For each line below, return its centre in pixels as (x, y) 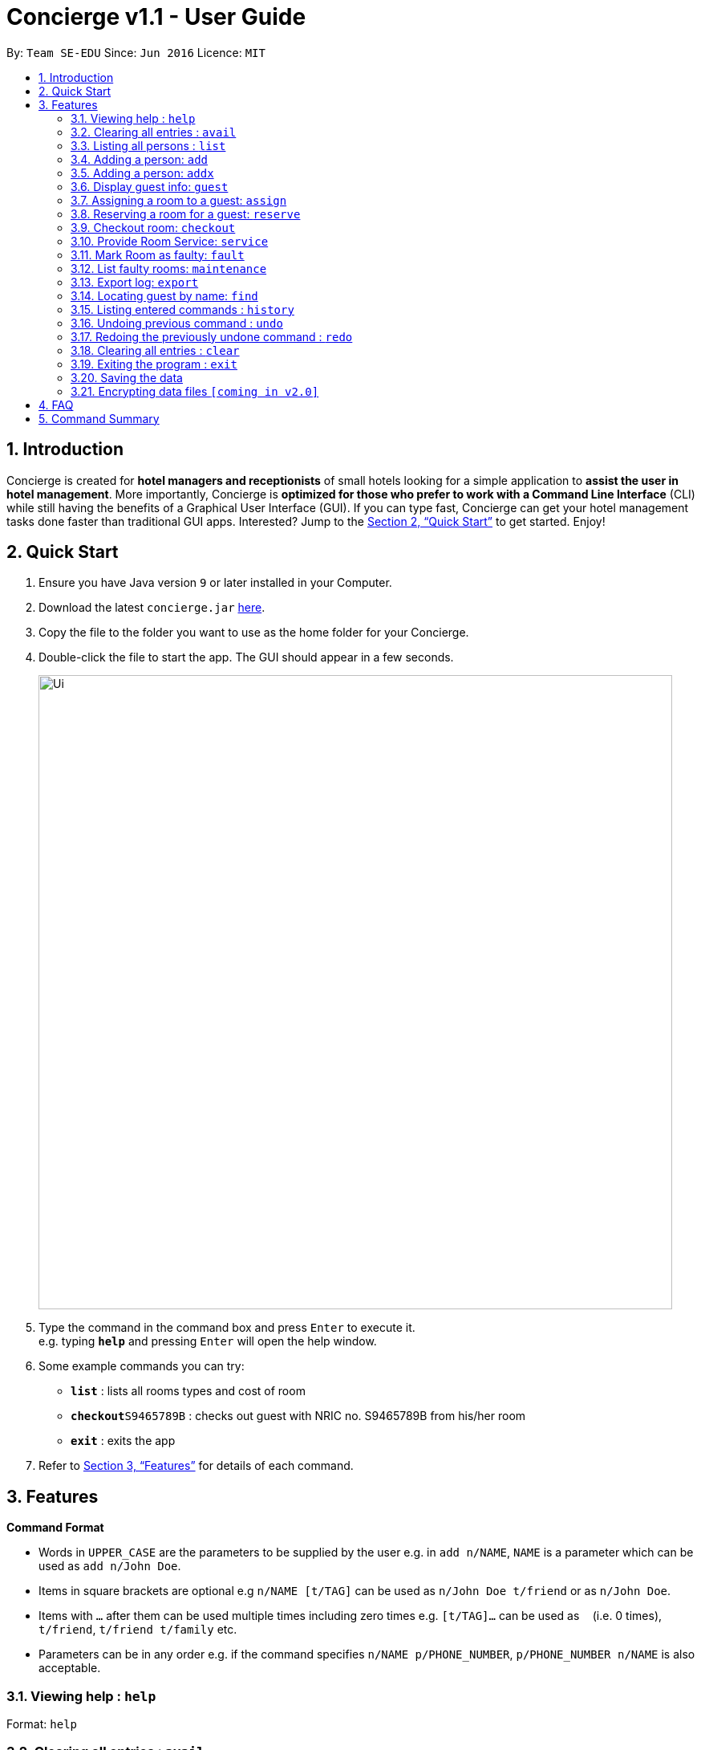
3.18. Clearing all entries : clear (155, 350)
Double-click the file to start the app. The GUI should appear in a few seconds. (246, 657)
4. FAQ (56, 405)
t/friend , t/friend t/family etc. (138, 1630)
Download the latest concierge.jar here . (152, 608)
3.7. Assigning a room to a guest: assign (179, 200)
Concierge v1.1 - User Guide (156, 17)
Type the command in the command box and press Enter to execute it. (227, 1328)
